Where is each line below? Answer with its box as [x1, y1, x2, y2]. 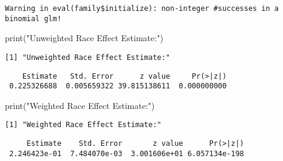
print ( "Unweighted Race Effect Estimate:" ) [5, 31, 163, 44]
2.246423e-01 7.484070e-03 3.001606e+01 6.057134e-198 [9, 149, 244, 158]
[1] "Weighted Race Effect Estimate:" [5, 120, 162, 130]
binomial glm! [5, 14, 62, 23]
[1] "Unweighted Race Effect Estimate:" [5, 53, 171, 62]
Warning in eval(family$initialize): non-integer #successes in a [5, 4, 279, 13]
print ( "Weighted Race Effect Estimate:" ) [5, 99, 155, 111]
